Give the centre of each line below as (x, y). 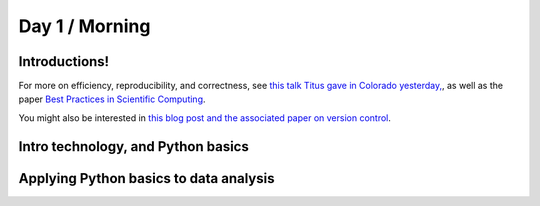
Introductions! (64, 61)
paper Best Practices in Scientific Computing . (112, 99)
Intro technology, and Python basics (133, 146)
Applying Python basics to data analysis (146, 178)
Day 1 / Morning (84, 26)
